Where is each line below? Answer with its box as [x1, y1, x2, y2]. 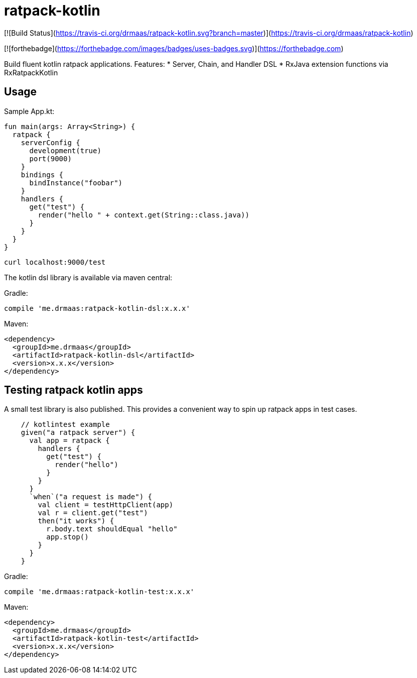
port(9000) [29, 154, 72, 163]
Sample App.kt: [4, 106, 55, 116]
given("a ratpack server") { [21, 428, 135, 437]
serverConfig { [21, 138, 80, 147]
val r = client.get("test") [38, 509, 148, 517]
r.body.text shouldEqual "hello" [46, 525, 178, 533]
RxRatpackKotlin [4, 68, 58, 77]
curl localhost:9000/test [4, 258, 106, 266]
